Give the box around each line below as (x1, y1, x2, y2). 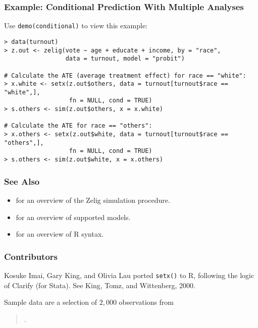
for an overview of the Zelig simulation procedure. (16, 194, 170, 205)
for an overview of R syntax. (16, 229, 104, 239)
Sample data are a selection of (4, 297, 97, 307)
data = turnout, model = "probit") (65, 55, 185, 63)
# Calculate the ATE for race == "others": (4, 122, 152, 130)
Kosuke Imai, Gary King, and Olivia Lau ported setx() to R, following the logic (4, 269, 254, 280)
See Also (4, 175, 40, 187)
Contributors (4, 250, 58, 262)
